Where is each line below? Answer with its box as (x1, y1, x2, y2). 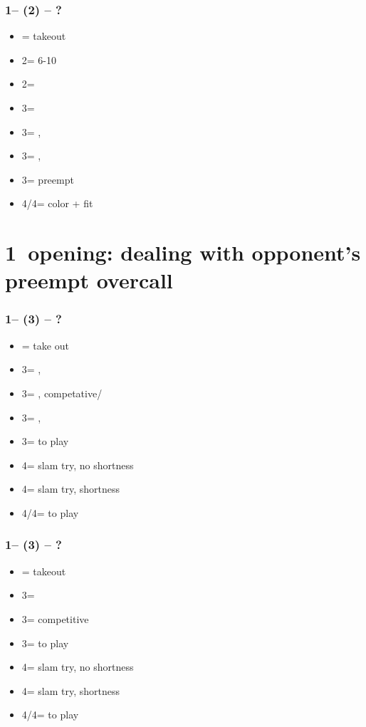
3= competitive (21, 611, 89, 626)
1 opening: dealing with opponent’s (5, 238, 361, 267)
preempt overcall (5, 266, 173, 295)
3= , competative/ (21, 385, 103, 400)
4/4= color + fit (21, 196, 93, 211)
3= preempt (21, 172, 74, 187)
